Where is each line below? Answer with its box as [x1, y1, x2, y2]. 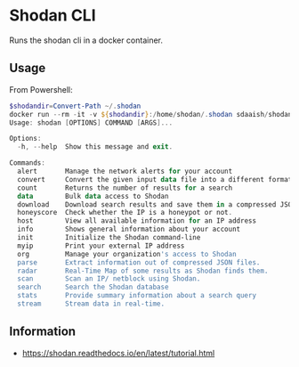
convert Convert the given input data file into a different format [17, 175, 293, 183]
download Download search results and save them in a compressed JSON [17, 200, 296, 209]
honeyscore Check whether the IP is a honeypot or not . [17, 208, 233, 217]
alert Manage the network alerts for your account [17, 167, 233, 175]
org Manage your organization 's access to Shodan [17, 249, 238, 258]
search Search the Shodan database [17, 282, 169, 292]
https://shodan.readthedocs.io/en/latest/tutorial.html [21, 347, 215, 358]
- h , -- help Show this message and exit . [17, 143, 174, 151]
